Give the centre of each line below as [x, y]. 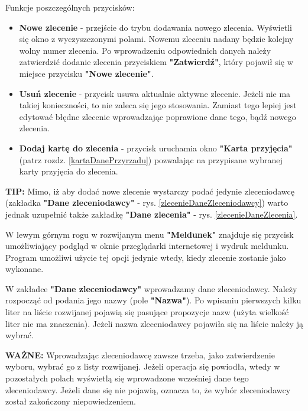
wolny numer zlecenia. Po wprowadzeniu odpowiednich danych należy [145, 50]
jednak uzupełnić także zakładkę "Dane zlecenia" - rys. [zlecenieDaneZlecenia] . [152, 214]
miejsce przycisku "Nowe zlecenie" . [86, 73]
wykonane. [25, 269]
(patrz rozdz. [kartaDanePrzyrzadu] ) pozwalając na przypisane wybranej [151, 159]
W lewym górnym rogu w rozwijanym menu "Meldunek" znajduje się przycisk [150, 234]
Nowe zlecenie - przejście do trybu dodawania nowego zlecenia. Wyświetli [155, 27]
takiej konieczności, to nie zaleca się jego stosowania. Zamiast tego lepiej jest [158, 105]
